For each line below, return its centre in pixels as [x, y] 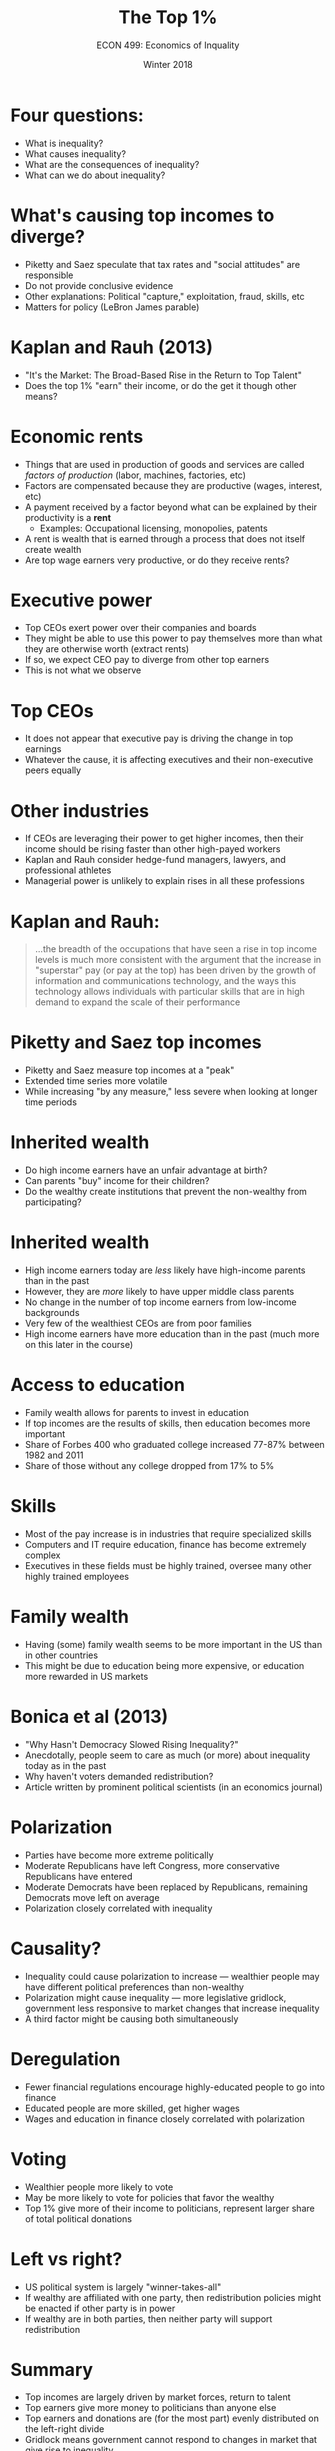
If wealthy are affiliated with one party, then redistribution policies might [173, 2297]
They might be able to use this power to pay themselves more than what [173, 638]
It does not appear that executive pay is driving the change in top [159, 738]
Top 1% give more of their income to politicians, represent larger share [169, 2208]
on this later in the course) [79, 1345]
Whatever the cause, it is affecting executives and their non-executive [169, 760]
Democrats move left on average [92, 1897]
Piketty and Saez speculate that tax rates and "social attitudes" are [162, 264]
